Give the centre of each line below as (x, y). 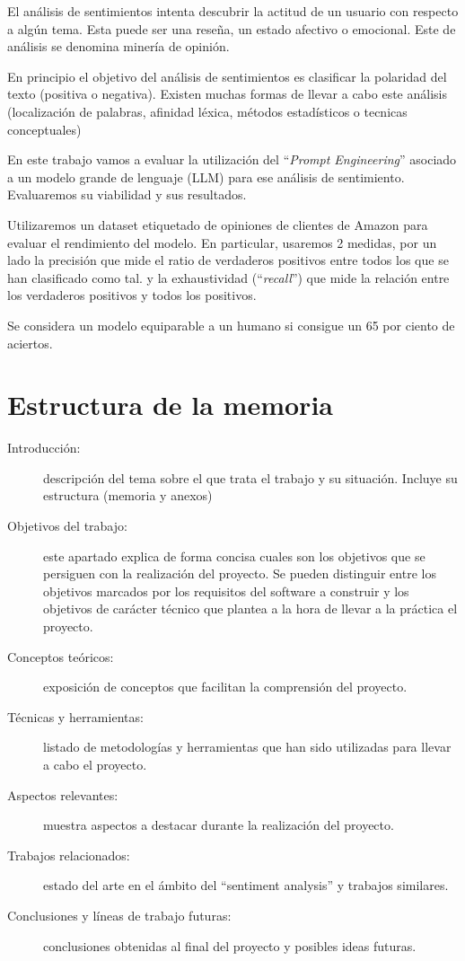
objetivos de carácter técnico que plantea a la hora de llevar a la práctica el (250, 608)
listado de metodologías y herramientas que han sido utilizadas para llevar (247, 747)
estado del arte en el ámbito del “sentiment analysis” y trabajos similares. (246, 885)
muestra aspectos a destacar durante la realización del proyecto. (219, 825)
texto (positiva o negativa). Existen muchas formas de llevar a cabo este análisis (227, 94)
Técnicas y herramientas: (75, 716)
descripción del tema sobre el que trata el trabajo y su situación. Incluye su (250, 477)
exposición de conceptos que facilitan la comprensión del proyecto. (225, 687)
